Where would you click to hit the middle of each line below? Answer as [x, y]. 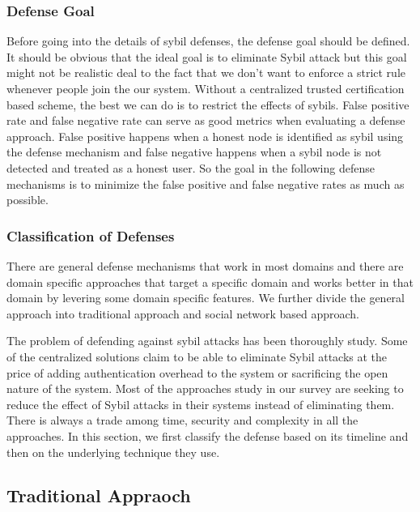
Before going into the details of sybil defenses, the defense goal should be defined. [208, 41]
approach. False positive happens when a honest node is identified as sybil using [205, 136]
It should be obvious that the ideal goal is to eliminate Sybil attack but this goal [207, 56]
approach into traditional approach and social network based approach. [183, 313]
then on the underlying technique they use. [113, 452]
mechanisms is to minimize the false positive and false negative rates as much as [206, 183]
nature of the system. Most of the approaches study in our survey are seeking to [205, 388]
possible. [28, 200]
